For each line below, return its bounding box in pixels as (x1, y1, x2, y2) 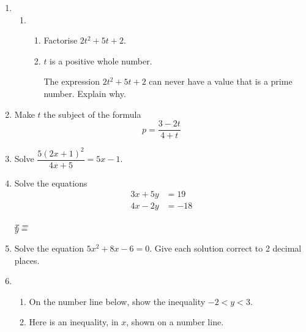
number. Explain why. (43, 87, 126, 99)
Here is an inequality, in (29, 315, 119, 328)
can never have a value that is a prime (149, 75, 293, 88)
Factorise (43, 34, 78, 47)
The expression (43, 75, 100, 88)
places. (14, 253, 40, 266)
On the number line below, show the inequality (29, 295, 206, 307)
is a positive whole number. (50, 54, 152, 67)
